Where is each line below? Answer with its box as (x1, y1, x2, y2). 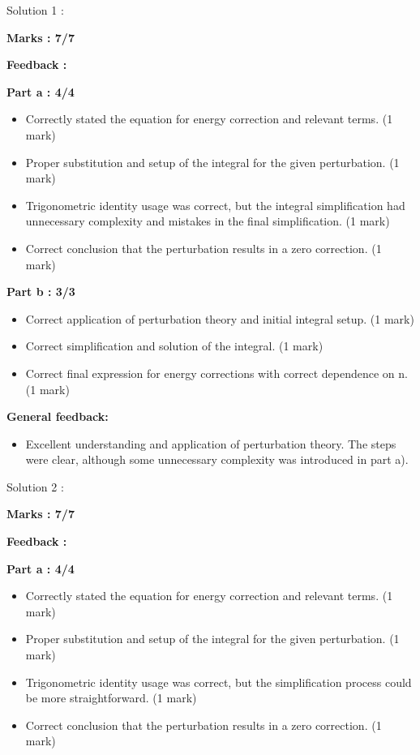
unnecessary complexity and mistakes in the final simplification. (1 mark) (25, 212, 390, 230)
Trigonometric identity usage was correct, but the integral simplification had (25, 196, 405, 213)
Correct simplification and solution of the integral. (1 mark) (25, 337, 324, 354)
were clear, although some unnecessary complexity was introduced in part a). (25, 451, 409, 468)
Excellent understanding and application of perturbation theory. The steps (25, 435, 396, 452)
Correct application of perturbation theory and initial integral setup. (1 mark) (25, 310, 414, 327)
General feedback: (6, 408, 109, 425)
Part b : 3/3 (6, 283, 75, 300)
